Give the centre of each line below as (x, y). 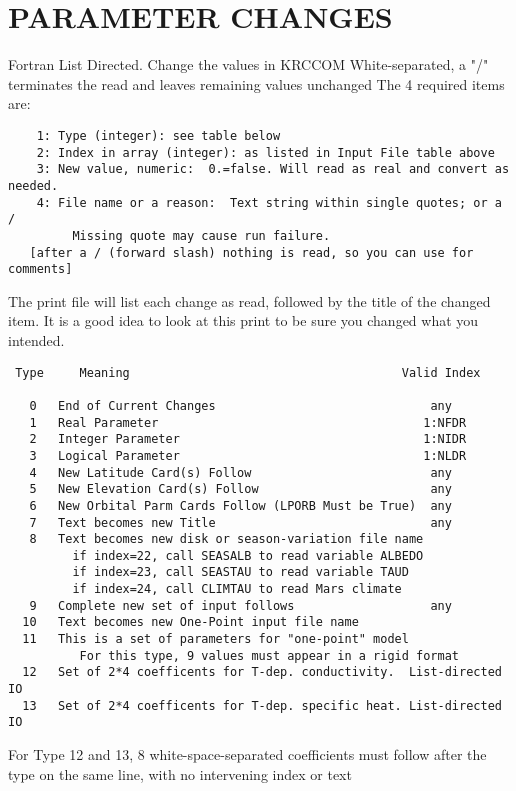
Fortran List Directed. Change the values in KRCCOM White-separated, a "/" (248, 64)
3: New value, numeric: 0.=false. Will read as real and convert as (273, 169)
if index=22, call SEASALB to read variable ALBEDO (248, 555)
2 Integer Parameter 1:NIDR (248, 439)
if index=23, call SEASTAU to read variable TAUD (240, 572)
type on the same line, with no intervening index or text (180, 773)
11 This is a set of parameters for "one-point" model (215, 639)
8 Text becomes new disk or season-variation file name (226, 539)
